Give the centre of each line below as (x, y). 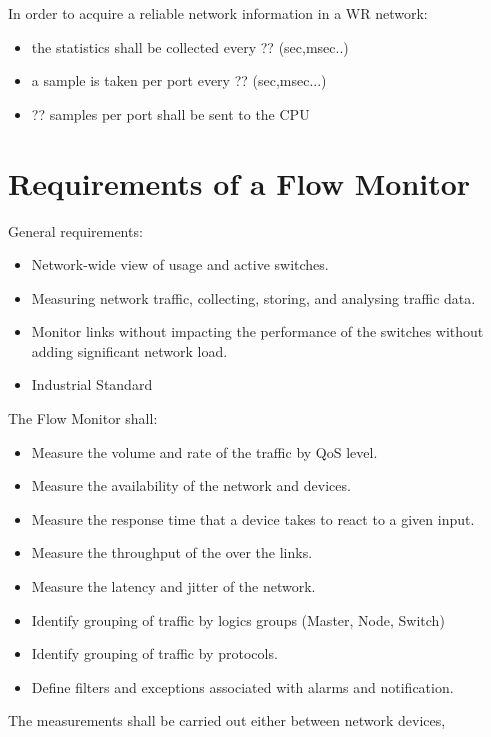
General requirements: (75, 230)
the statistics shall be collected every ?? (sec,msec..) (190, 46)
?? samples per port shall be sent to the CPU (170, 113)
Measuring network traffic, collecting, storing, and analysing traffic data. (253, 297)
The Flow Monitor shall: (83, 418)
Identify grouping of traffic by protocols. (154, 653)
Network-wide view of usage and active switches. (180, 264)
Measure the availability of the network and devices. (191, 485)
